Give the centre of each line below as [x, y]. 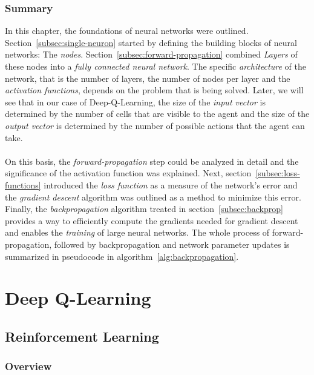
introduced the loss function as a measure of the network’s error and [171, 184]
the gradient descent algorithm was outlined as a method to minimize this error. [153, 197]
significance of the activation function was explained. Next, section [128, 173]
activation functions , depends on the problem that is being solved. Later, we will [154, 90]
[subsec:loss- [278, 173]
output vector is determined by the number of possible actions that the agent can [155, 125]
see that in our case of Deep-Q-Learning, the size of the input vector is [135, 101]
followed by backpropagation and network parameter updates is [172, 244]
